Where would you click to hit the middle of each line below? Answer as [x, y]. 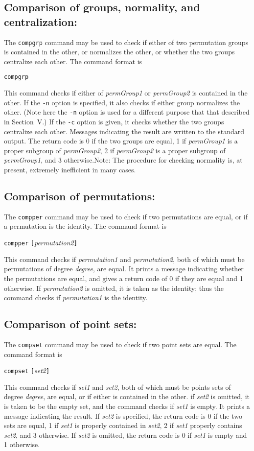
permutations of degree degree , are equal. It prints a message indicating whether [124, 269]
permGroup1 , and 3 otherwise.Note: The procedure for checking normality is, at [123, 160]
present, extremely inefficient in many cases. [70, 170]
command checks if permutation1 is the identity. [76, 297]
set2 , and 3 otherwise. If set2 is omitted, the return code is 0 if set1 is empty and [126, 435]
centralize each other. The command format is [73, 61]
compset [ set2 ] [27, 370]
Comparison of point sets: [70, 324]
